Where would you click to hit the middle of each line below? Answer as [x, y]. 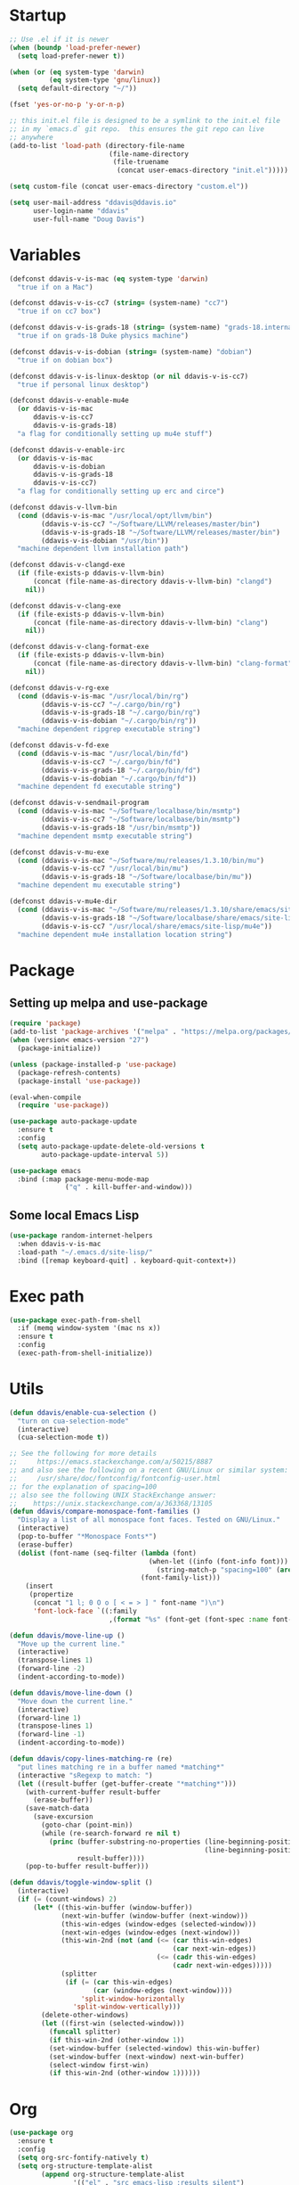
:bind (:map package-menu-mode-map [83, 1179]
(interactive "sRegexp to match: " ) [85, 1775]
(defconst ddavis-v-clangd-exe [67, 565]
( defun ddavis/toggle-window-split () [81, 1883]
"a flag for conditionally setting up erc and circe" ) [121, 491]
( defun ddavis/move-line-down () [71, 1693]
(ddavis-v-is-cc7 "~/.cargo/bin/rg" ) [111, 704]
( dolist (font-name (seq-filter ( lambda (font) [107, 1553]
